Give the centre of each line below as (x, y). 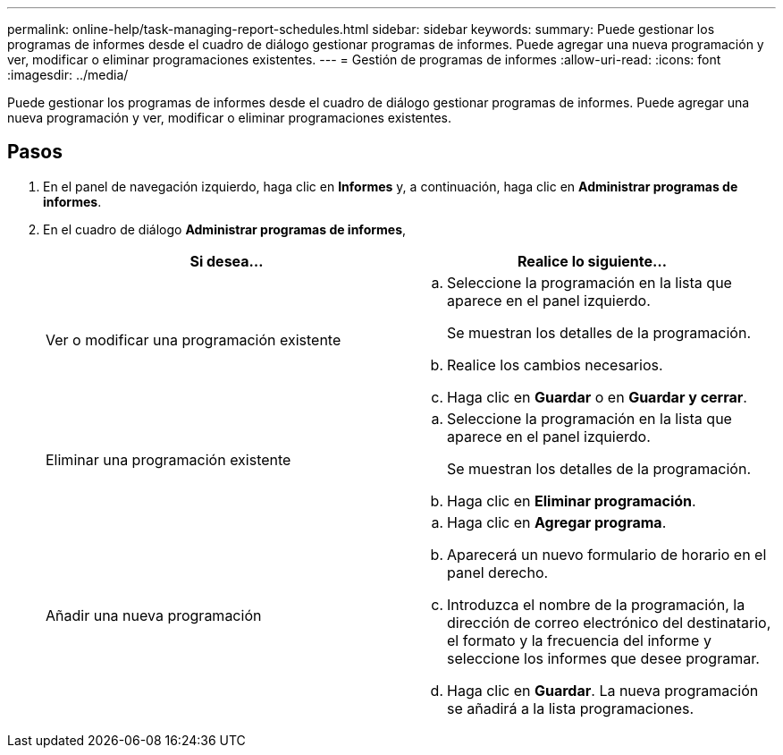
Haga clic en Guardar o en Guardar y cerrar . (597, 397)
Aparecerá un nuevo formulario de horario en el (607, 554)
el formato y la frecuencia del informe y (579, 640)
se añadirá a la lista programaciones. (571, 708)
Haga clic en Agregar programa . (557, 522)
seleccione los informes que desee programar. (603, 658)
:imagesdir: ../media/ (68, 75)
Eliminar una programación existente (168, 459)
